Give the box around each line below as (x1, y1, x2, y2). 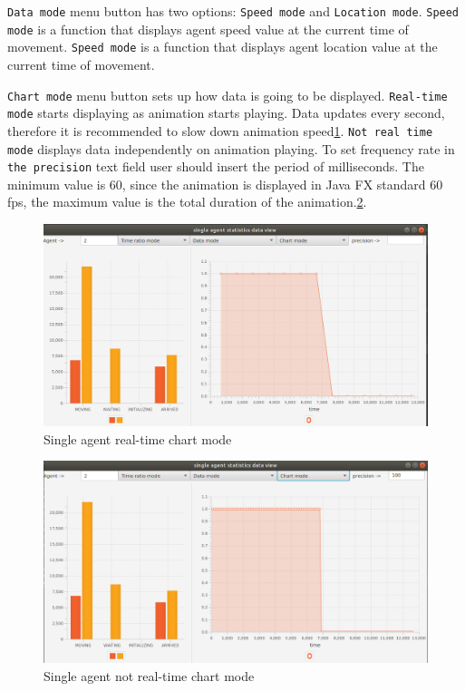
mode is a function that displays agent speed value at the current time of (7, 19, 409, 38)
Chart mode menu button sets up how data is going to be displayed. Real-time (7, 85, 448, 104)
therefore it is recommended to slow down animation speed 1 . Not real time (7, 121, 433, 140)
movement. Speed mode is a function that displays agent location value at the (7, 37, 438, 56)
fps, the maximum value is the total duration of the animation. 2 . (7, 192, 367, 211)
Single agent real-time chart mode (44, 429, 232, 448)
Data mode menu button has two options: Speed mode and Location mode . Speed (7, 2, 460, 20)
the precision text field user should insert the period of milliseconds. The (7, 157, 424, 176)
